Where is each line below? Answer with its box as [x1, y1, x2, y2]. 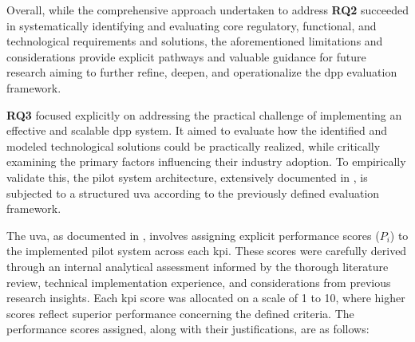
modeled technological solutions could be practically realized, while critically [6, 137, 381, 154]
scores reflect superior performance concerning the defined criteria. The [6, 305, 354, 321]
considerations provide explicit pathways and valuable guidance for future [6, 48, 366, 65]
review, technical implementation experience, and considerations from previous [6, 273, 391, 290]
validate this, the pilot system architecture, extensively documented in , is [6, 168, 368, 185]
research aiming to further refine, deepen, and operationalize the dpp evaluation [6, 64, 397, 81]
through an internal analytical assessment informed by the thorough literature [6, 257, 389, 274]
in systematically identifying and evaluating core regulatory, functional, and [6, 17, 377, 33]
